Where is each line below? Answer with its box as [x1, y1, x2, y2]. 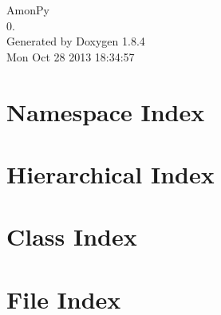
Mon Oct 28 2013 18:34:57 [6, 48, 135, 65]
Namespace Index [6, 95, 205, 128]
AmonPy [6, 2, 49, 18]
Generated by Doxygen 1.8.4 [6, 33, 145, 49]
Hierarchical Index [6, 157, 215, 190]
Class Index [6, 220, 137, 253]
